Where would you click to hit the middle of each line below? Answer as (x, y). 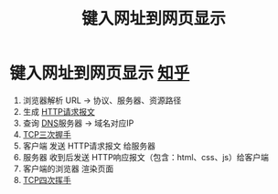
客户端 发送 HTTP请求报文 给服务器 (89, 146)
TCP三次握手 (47, 134)
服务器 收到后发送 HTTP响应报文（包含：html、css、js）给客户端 (146, 157)
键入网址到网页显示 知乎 (100, 73)
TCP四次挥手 (47, 179)
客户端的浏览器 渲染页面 (68, 168)
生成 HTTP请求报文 (59, 111)
